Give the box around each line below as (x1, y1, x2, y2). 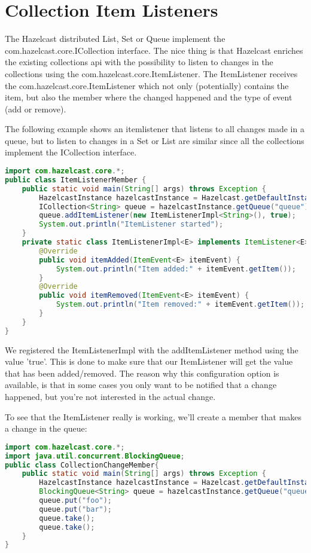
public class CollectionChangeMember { (5, 460, 159, 469)
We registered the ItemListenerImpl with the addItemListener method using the (5, 343, 298, 356)
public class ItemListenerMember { (5, 175, 147, 184)
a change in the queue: (5, 422, 87, 435)
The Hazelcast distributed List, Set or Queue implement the (5, 32, 225, 45)
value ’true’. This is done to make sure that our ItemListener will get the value (5, 355, 293, 368)
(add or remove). (5, 102, 66, 115)
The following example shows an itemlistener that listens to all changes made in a (5, 123, 304, 135)
